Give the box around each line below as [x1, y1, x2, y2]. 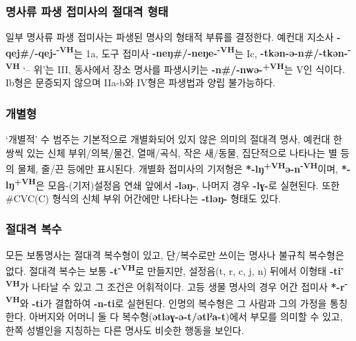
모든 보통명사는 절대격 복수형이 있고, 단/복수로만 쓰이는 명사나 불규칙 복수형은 [6, 247, 344, 262]
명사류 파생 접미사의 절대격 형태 [6, 2, 168, 19]
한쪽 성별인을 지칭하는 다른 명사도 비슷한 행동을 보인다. [6, 322, 244, 337]
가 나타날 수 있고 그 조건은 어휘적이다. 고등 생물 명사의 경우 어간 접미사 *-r [19, 280, 345, 294]
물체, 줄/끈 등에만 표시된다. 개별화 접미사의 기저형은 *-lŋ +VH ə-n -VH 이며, [17, 159, 338, 175]
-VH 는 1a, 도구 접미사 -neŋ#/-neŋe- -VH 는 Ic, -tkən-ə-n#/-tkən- [56, 43, 348, 60]
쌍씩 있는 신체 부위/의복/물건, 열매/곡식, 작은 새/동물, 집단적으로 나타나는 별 [6, 145, 337, 159]
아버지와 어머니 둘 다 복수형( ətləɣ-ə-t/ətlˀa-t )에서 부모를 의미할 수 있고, [29, 309, 343, 323]
